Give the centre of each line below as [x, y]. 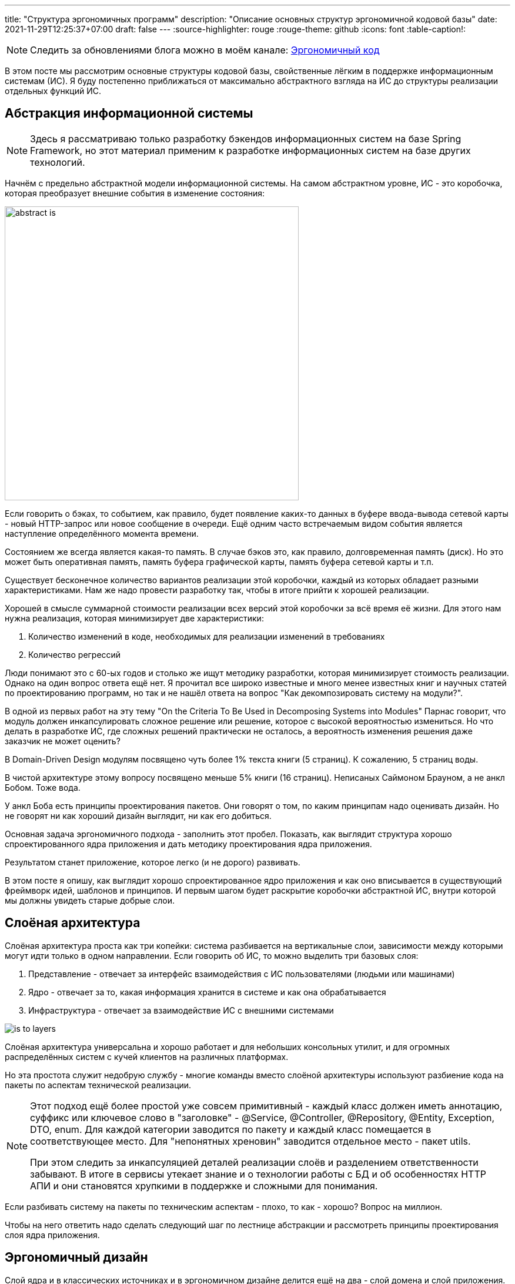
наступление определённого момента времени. [102, 533]
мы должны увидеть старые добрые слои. [90, 900]
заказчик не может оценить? [63, 741]
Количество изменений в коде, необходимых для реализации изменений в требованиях [207, 636]
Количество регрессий [75, 654]
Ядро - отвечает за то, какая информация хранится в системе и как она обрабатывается [207, 992]
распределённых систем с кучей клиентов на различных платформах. [147, 1056]
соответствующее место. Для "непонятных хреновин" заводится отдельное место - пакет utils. [250, 1141]
